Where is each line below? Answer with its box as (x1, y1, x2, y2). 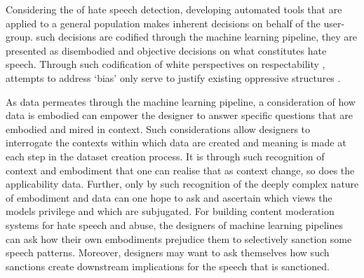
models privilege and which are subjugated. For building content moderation (6, 204, 335, 218)
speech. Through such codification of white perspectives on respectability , (6, 57, 325, 71)
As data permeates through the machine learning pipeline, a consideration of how (6, 94, 356, 109)
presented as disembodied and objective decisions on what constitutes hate (6, 43, 327, 57)
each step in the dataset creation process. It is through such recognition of (6, 148, 325, 163)
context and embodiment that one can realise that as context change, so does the (6, 162, 355, 177)
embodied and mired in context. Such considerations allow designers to (6, 121, 311, 136)
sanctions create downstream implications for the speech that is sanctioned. (6, 258, 330, 273)
